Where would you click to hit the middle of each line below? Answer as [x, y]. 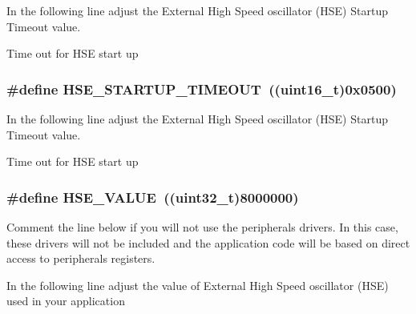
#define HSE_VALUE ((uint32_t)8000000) [153, 197]
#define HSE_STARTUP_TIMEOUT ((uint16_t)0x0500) [202, 89]
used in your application [66, 301]
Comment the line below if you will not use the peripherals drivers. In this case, [202, 227]
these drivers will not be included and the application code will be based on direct [208, 242]
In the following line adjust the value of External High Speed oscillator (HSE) [198, 285]
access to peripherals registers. [81, 258]
